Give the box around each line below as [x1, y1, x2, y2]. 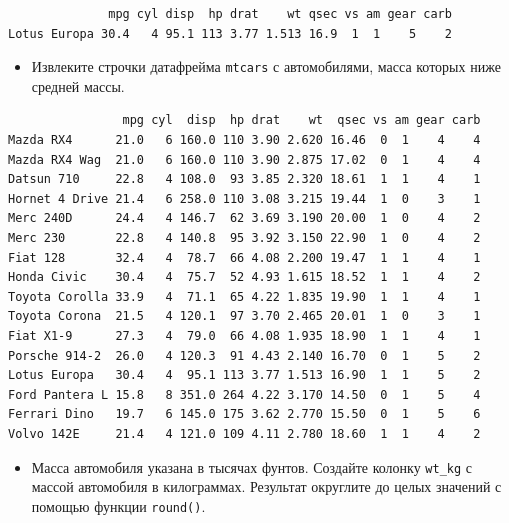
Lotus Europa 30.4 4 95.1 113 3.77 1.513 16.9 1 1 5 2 [8, 26, 452, 41]
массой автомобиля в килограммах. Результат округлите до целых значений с [31, 476, 502, 497]
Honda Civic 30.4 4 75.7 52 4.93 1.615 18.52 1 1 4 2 [8, 270, 481, 285]
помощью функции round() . [31, 495, 206, 516]
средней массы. [31, 75, 125, 96]
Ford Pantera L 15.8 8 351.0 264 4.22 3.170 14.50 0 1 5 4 [8, 387, 481, 402]
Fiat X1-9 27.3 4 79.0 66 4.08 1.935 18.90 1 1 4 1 [8, 328, 481, 343]
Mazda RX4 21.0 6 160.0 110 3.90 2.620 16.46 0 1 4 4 [8, 133, 481, 148]
